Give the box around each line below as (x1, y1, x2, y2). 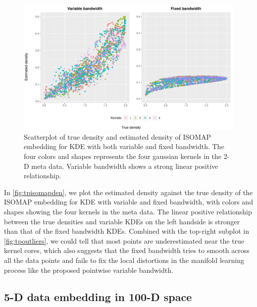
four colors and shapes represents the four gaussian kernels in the (24, 151, 222, 161)
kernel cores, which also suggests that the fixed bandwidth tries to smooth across (4, 245, 250, 256)
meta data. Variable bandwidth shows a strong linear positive (31, 160, 218, 171)
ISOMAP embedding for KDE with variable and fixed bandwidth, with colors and (4, 197, 253, 207)
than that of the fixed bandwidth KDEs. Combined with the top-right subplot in (4, 226, 249, 236)
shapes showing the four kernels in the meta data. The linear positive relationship (4, 206, 252, 216)
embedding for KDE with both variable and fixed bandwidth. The (24, 141, 224, 152)
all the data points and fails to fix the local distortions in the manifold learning (4, 255, 245, 265)
